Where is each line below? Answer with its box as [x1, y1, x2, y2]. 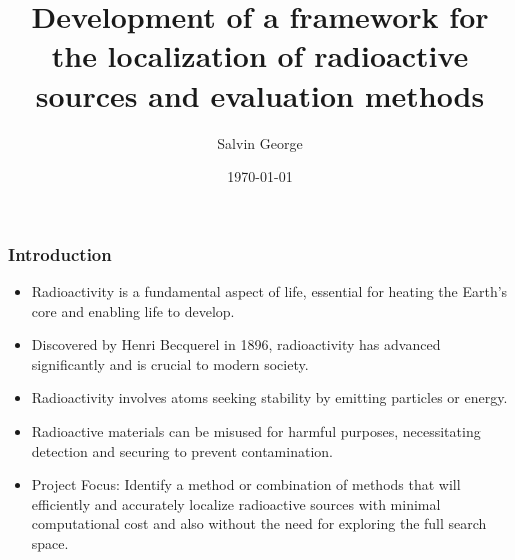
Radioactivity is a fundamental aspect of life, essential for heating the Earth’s [31, 280, 508, 301]
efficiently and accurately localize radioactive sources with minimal [31, 493, 441, 514]
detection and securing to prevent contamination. [31, 440, 333, 461]
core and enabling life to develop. [31, 300, 235, 321]
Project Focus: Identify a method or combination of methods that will [31, 474, 461, 495]
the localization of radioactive [51, 35, 469, 76]
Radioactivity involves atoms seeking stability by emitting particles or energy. [31, 387, 508, 408]
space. [31, 532, 69, 553]
